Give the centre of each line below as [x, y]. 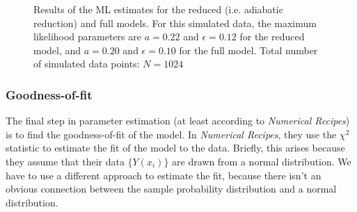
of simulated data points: [87, 64]
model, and [57, 50]
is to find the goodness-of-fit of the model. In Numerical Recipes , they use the [171, 134]
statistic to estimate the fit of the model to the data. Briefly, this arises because [175, 148]
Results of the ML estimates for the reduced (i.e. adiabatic [158, 9]
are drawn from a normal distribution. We [262, 161]
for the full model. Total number [248, 50]
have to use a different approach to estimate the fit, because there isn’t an [164, 175]
